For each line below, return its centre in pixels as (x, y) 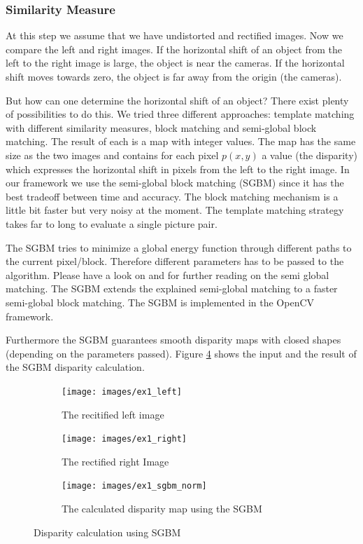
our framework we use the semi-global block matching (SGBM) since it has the (175, 183)
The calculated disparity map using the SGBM (162, 509)
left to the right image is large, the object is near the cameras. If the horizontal (175, 63)
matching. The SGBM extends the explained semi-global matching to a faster (172, 288)
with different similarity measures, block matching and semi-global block (161, 127)
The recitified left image (113, 414)
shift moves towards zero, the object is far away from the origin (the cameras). (174, 76)
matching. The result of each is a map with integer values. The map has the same (181, 141)
